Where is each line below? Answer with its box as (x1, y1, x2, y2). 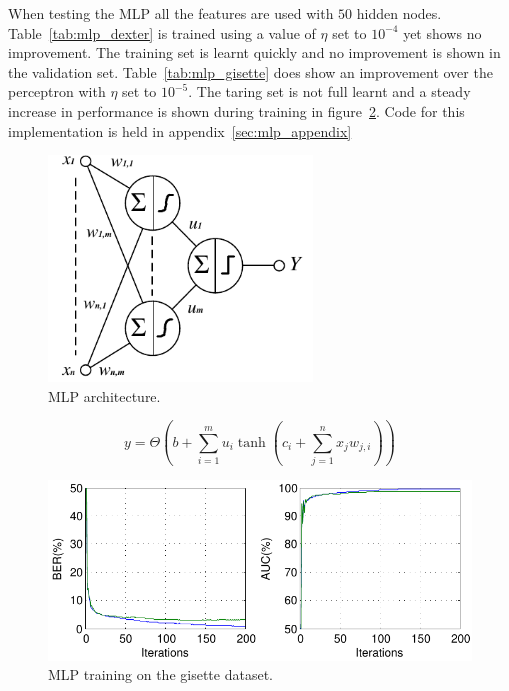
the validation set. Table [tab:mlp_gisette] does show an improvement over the (8, 61, 493, 82)
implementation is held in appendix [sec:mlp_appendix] (8, 120, 352, 141)
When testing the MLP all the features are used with (8, 3, 334, 23)
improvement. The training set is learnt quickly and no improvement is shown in (8, 42, 501, 63)
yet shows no (403, 22, 482, 43)
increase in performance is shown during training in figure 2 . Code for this (8, 100, 465, 121)
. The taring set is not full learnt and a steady (188, 81, 471, 102)
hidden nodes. (356, 3, 442, 23)
